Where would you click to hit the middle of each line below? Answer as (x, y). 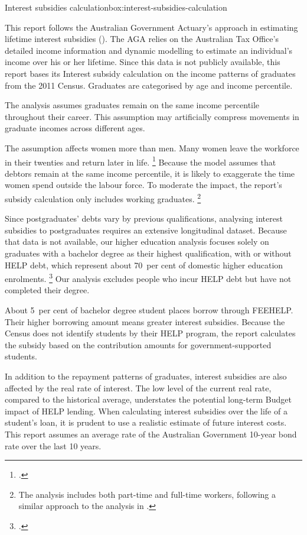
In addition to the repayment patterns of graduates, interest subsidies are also (146, 376)
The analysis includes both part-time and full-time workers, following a (147, 494)
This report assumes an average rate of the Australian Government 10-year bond (151, 434)
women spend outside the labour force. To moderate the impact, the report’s (143, 185)
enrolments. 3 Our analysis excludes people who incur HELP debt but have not (148, 278)
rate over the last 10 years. (53, 445)
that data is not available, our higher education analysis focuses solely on (137, 241)
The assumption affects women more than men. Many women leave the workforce (152, 147)
